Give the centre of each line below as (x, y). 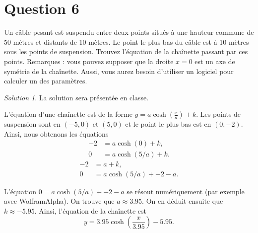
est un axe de (215, 61)
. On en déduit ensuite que (183, 201)
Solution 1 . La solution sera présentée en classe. (76, 97)
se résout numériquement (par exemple (186, 191)
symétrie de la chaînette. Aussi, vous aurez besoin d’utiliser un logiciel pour (119, 71)
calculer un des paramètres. (46, 81)
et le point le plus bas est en (168, 124)
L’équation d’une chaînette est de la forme (68, 114)
